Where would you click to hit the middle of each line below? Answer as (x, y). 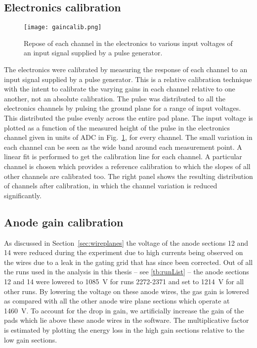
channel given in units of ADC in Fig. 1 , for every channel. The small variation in (128, 137)
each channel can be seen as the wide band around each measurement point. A (123, 147)
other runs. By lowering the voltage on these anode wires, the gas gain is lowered (127, 291)
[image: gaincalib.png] (63, 27)
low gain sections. (31, 339)
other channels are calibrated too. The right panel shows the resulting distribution (128, 176)
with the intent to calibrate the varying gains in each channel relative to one (120, 89)
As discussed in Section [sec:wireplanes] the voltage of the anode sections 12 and (126, 242)
